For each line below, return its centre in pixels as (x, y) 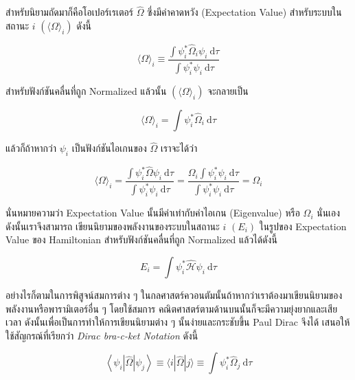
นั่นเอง (329, 213)
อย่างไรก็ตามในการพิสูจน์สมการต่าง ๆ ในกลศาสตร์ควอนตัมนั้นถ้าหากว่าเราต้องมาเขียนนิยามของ (174, 294)
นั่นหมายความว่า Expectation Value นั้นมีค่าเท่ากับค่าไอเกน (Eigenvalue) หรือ (153, 213)
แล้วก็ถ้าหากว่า (31, 148)
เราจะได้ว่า (179, 148)
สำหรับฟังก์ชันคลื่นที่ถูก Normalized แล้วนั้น (86, 91)
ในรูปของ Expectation (303, 226)
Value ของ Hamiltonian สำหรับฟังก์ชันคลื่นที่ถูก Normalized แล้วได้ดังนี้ (141, 239)
